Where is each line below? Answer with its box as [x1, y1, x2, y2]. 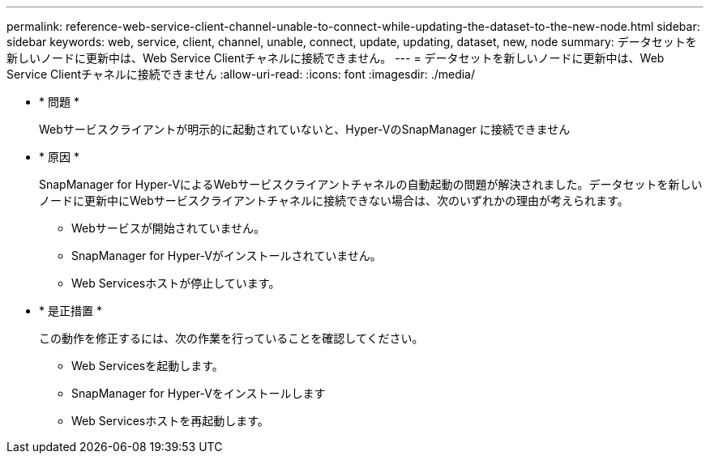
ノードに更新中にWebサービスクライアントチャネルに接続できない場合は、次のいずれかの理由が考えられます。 [39, 194, 629, 207]
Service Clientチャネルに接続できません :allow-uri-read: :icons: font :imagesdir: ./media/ [6, 67, 476, 81]
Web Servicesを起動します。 [71, 359, 224, 373]
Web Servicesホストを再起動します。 [71, 414, 269, 428]
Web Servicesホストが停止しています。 [71, 276, 280, 290]
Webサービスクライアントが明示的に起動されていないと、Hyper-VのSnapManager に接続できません [39, 122, 571, 136]
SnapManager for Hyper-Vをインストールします [71, 386, 326, 400]
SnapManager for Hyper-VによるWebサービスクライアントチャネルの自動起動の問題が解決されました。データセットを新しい [39, 177, 703, 191]
